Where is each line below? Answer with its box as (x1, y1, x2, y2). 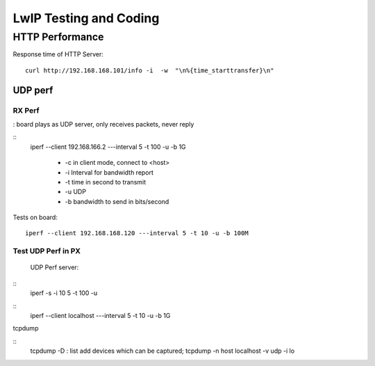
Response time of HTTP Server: (12, 50, 103, 58)
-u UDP (65, 188, 87, 196)
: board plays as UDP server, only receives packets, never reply (12, 120, 194, 128)
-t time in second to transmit (65, 177, 146, 186)
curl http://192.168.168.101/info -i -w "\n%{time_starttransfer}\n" (25, 66, 274, 74)
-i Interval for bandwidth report (65, 168, 154, 177)
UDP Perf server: (30, 263, 79, 271)
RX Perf (12, 105, 40, 115)
